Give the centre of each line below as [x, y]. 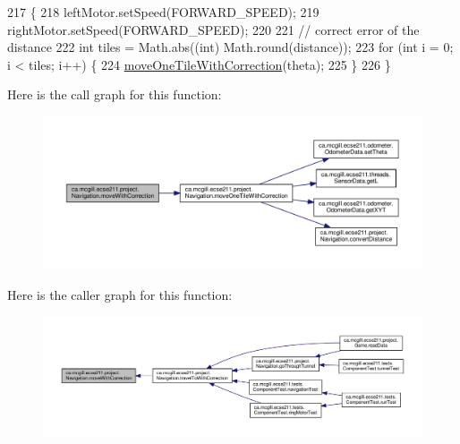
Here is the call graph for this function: [115, 94]
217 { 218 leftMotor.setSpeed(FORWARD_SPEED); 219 [163, 12]
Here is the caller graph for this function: [120, 294]
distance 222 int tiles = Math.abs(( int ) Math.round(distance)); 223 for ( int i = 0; [230, 47]
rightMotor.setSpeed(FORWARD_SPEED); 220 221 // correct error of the [213, 29]
